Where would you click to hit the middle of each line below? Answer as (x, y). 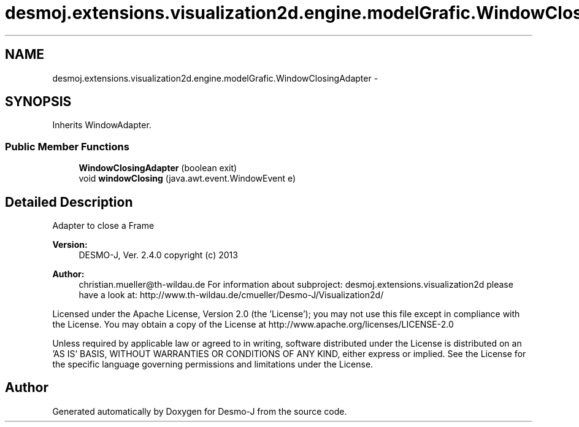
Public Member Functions (67, 146)
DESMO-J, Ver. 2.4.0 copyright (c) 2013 (158, 255)
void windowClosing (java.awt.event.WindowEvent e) (187, 179)
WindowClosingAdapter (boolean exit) (158, 168)
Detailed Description (69, 202)
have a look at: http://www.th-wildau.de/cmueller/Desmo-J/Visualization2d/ (231, 295)
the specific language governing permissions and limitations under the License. (213, 364)
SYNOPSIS (38, 102)
